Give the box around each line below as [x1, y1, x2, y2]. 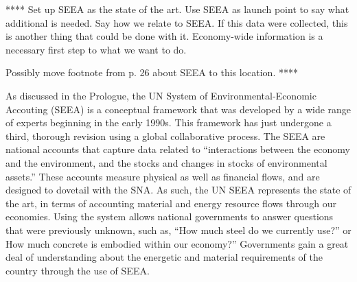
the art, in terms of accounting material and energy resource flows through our [5, 196, 336, 210]
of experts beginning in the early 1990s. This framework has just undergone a [5, 115, 332, 130]
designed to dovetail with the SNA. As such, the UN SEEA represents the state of [5, 183, 352, 197]
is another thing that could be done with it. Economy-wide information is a [5, 29, 323, 43]
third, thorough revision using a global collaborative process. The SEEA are [5, 128, 325, 143]
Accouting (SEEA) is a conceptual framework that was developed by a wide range [5, 102, 352, 116]
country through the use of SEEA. [5, 263, 150, 277]
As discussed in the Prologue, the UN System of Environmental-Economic [5, 88, 316, 102]
